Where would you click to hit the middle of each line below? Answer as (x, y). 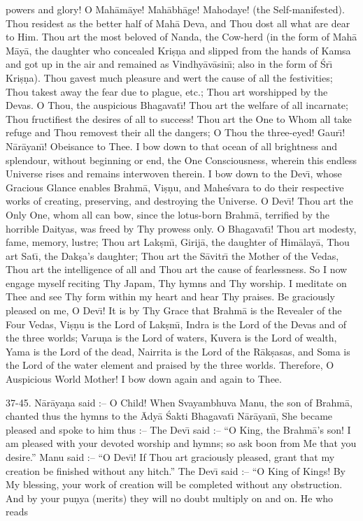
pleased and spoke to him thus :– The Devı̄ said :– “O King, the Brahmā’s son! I (178, 429)
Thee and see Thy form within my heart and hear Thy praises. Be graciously (170, 296)
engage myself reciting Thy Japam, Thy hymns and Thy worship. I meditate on (176, 282)
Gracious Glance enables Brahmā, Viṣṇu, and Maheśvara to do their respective (175, 187)
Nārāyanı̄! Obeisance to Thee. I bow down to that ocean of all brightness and (171, 146)
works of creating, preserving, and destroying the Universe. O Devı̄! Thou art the (179, 201)
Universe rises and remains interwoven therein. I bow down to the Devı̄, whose (174, 174)
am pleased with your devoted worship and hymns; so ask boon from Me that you (181, 443)
